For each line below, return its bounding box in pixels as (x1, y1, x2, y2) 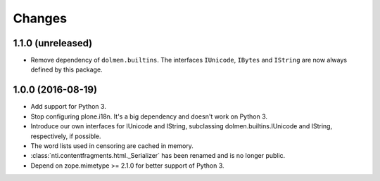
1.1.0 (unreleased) (13, 37, 93, 49)
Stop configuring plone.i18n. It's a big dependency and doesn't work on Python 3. (30, 112, 267, 121)
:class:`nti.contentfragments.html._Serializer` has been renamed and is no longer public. (30, 152, 286, 160)
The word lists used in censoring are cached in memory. (30, 141, 194, 150)
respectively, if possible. (30, 132, 101, 140)
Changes (13, 11, 67, 26)
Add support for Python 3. (30, 102, 107, 111)
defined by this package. (30, 65, 103, 74)
